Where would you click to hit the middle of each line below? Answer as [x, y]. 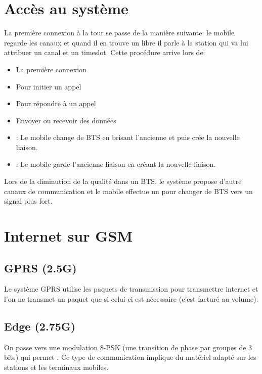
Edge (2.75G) [40, 326]
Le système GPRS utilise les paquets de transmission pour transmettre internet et [131, 289]
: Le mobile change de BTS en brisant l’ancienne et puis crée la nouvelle [128, 137]
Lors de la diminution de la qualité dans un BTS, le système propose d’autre [123, 181]
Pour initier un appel [49, 86]
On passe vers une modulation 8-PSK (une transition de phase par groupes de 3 [128, 347]
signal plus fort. [28, 201]
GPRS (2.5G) [40, 268]
